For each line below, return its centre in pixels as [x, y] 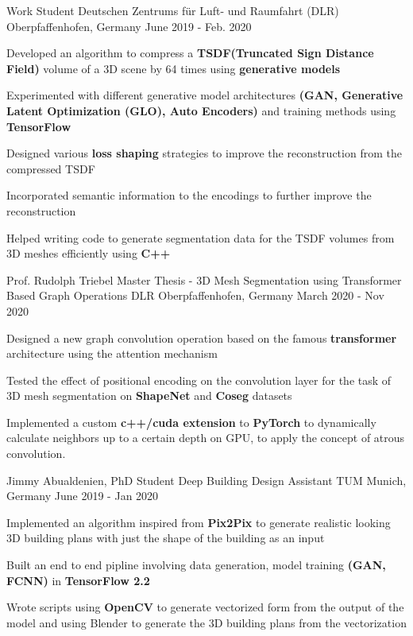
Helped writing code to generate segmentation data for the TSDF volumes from [201, 237]
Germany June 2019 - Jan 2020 [83, 496]
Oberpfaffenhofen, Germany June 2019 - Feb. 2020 [129, 26]
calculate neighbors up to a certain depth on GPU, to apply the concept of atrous [206, 438]
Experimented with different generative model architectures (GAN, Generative [205, 95]
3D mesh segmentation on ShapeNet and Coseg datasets [149, 396]
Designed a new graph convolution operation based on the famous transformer [202, 337]
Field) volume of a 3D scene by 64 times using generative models [174, 68]
